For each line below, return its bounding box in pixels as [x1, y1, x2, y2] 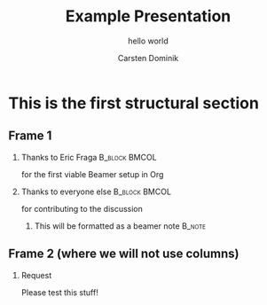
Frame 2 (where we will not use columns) [8, 246, 240, 262]
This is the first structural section [8, 93, 259, 113]
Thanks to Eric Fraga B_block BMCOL [20, 152, 157, 162]
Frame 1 [8, 129, 52, 144]
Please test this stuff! [20, 286, 98, 298]
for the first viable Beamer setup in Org [20, 168, 164, 179]
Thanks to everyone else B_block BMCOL [20, 186, 172, 197]
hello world [127, 35, 169, 46]
